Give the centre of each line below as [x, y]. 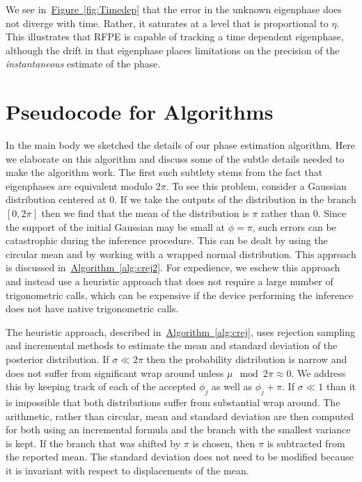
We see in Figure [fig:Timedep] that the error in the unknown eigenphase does [174, 9]
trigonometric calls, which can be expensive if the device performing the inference [180, 295]
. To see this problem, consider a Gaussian [256, 185]
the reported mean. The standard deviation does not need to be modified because [180, 457]
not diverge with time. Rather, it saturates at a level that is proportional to [167, 23]
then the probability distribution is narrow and [247, 359]
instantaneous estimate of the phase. [83, 64]
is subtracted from [306, 443]
